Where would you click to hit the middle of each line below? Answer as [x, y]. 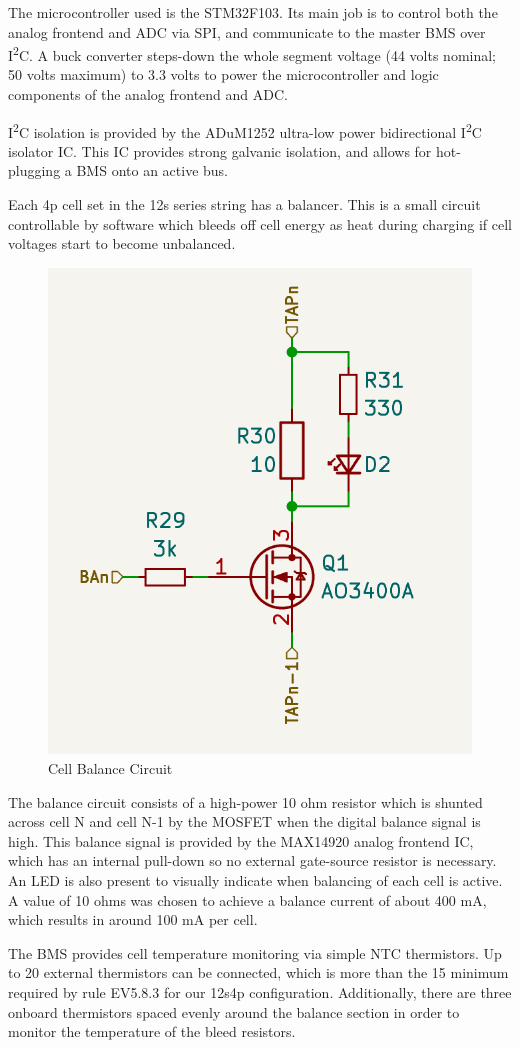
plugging [34, 170]
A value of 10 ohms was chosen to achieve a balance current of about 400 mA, [247, 899]
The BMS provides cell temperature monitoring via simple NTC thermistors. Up [255, 952]
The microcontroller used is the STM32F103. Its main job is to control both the [253, 12]
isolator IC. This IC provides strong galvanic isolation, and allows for [220, 150]
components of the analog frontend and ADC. [148, 94]
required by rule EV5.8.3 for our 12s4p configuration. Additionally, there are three [260, 991]
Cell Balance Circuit [110, 768]
